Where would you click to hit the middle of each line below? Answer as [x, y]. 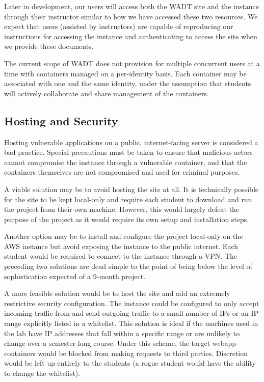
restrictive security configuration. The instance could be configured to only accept [132, 303]
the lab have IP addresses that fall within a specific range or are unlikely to [122, 333]
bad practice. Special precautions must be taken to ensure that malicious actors [128, 152]
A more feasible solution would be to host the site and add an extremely [117, 293]
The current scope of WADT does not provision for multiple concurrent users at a [132, 63]
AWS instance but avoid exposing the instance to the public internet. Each [121, 246]
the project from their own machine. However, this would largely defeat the [122, 209]
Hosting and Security [61, 120]
